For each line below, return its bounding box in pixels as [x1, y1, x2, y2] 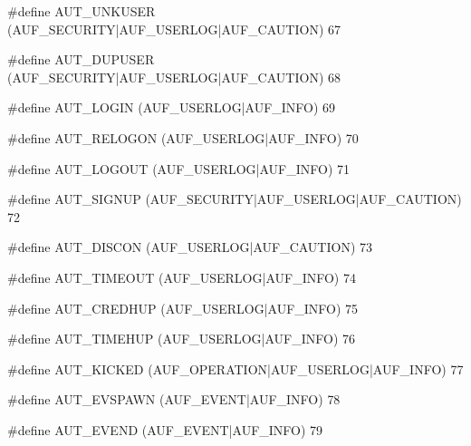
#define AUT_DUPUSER [7, 50, 155, 69]
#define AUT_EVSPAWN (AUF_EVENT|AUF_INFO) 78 [7, 390, 341, 409]
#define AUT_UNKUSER [7, 2, 156, 20]
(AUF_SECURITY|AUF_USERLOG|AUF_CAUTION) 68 [7, 67, 341, 86]
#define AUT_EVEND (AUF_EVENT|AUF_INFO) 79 [7, 420, 323, 439]
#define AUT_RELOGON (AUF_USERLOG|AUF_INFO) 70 [7, 128, 359, 147]
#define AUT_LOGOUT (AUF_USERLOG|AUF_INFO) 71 [7, 159, 351, 178]
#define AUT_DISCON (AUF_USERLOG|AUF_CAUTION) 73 [7, 238, 373, 257]
